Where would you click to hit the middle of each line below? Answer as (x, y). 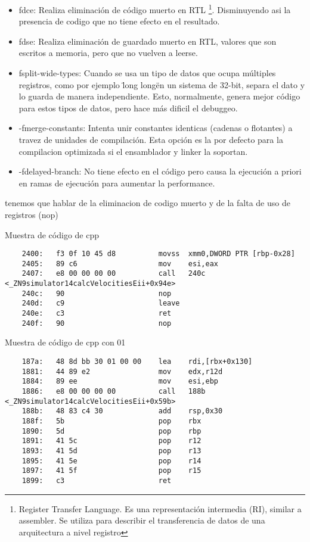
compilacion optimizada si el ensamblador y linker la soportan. (133, 151)
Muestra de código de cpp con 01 (65, 342)
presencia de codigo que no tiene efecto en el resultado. (119, 21)
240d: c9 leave (101, 303)
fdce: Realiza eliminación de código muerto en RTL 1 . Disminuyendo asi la (155, 9)
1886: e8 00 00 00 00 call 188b (114, 391)
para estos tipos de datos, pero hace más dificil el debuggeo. (128, 108)
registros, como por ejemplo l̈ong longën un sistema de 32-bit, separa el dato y (162, 84)
